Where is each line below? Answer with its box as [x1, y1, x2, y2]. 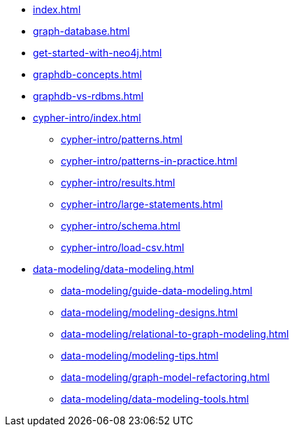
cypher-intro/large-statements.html [61, 198, 223, 210]
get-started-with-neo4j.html [33, 47, 162, 59]
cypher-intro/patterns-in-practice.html [61, 155, 238, 167]
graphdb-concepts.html [33, 68, 142, 80]
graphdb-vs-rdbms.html [33, 90, 144, 102]
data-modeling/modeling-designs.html [61, 306, 238, 318]
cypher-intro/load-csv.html [61, 241, 185, 253]
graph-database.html [33, 25, 130, 37]
